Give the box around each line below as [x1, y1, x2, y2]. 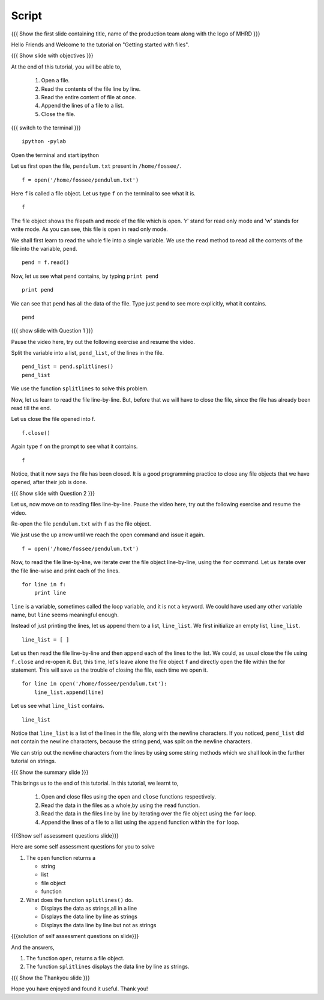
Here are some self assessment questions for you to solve [11, 843, 155, 850]
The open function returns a [26, 854, 96, 861]
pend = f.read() [22, 259, 70, 266]
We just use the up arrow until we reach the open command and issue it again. [11, 531, 205, 538]
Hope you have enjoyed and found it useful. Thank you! [11, 985, 148, 992]
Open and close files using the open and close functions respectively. [41, 793, 216, 800]
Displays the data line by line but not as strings [41, 921, 157, 928]
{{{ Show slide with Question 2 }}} [11, 489, 95, 497]
